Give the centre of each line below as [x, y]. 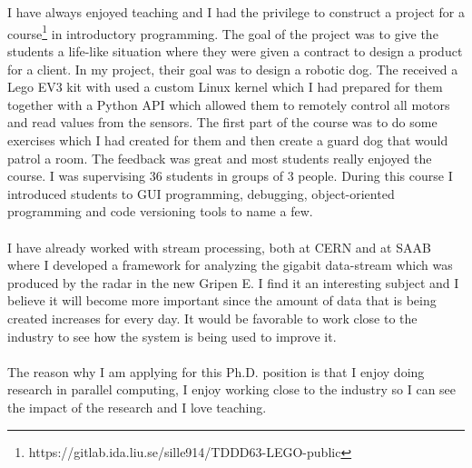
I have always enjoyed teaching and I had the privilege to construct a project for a [236, 12]
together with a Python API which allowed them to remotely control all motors [229, 104]
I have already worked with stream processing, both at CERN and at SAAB [219, 247]
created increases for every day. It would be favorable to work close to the [212, 318]
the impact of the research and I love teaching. [137, 407]
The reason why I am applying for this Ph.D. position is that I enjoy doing [216, 371]
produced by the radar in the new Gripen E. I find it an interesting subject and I [233, 282]
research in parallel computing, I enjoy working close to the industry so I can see [232, 389]
